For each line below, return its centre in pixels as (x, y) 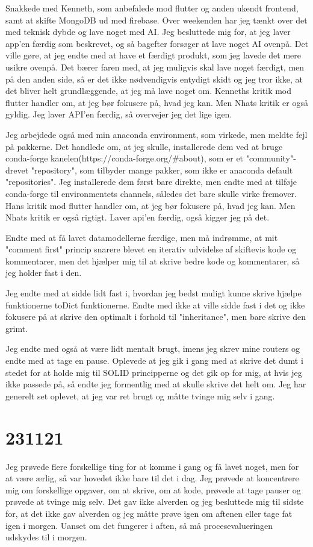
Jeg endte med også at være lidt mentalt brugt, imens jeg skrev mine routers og (153, 349)
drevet (17, 170)
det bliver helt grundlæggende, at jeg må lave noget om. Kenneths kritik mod (149, 91)
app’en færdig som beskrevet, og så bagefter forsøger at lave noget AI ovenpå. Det (157, 43)
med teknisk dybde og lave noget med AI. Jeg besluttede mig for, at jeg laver (148, 32)
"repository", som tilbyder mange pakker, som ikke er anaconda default (162, 170)
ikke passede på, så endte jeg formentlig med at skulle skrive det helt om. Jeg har (156, 384)
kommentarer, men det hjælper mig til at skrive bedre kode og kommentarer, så (153, 261)
